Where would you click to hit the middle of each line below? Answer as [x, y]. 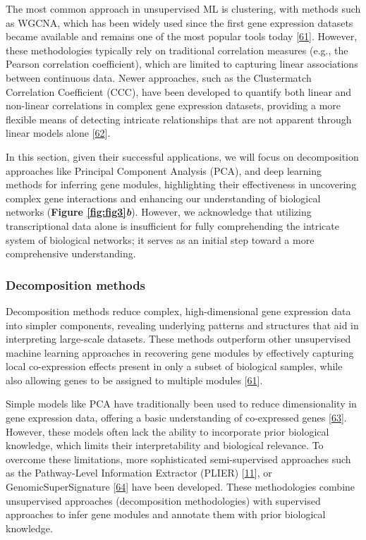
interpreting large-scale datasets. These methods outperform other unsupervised [178, 339]
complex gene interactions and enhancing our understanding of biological [163, 198]
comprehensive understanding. [71, 253]
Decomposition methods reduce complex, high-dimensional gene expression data [178, 311]
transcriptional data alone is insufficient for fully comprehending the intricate [172, 225]
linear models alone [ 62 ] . [58, 133]
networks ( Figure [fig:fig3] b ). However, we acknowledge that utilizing [159, 212]
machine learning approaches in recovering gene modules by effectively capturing [180, 352]
